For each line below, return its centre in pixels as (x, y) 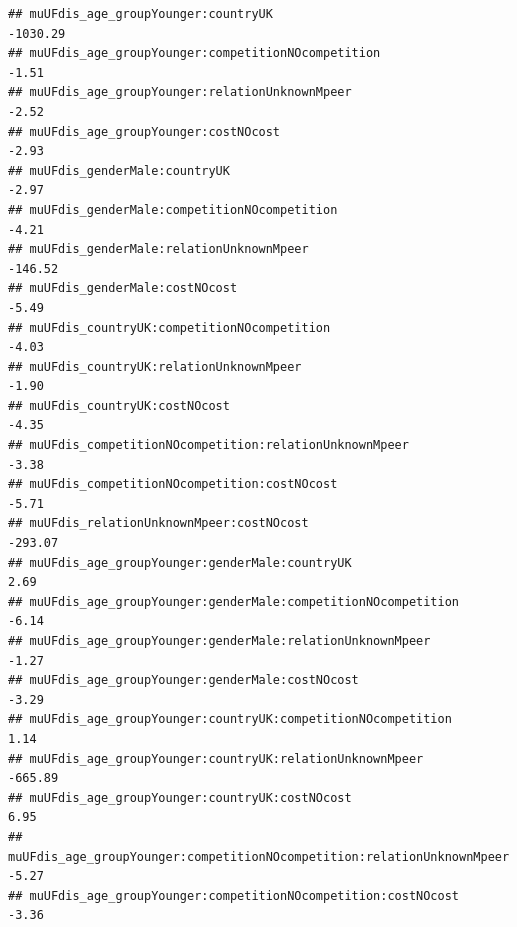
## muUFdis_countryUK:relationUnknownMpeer (155, 366)
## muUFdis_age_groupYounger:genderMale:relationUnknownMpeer (219, 641)
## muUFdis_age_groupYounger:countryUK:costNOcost (180, 797)
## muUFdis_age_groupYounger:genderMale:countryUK (180, 562)
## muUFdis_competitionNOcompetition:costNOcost (173, 484)
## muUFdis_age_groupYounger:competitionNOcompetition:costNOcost (234, 895)
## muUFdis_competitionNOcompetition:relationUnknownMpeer (208, 445)
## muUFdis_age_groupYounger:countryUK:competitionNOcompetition (230, 719)
